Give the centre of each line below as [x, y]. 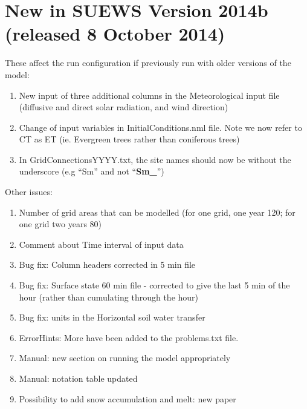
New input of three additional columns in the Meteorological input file [149, 95]
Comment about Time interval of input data [101, 244]
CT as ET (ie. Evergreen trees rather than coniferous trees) [129, 139]
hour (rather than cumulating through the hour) [109, 297]
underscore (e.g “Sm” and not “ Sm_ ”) [92, 171]
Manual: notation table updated [78, 378]
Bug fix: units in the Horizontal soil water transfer [112, 317]
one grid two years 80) [60, 224]
